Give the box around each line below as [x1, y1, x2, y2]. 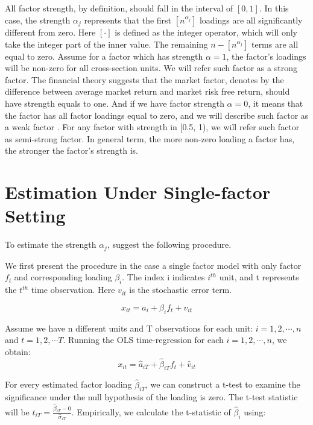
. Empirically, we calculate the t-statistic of [71, 405, 231, 418]
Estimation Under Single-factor [5, 180, 271, 204]
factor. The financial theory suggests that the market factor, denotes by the [5, 73, 284, 86]
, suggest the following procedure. [107, 238, 232, 251]
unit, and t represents [219, 271, 299, 283]
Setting [5, 203, 66, 228]
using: [244, 405, 266, 418]
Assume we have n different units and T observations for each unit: [5, 321, 253, 334]
